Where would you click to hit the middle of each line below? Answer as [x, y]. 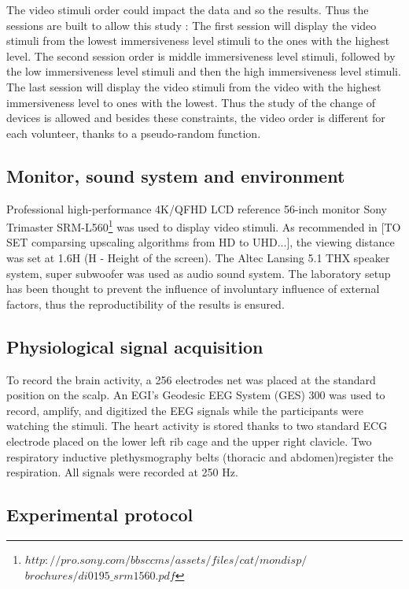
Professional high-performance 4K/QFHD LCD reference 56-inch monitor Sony [197, 208]
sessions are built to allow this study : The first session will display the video [192, 25]
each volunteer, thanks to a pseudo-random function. [134, 133]
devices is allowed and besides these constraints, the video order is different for [196, 118]
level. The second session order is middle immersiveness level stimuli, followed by [201, 56]
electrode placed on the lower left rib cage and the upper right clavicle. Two [189, 441]
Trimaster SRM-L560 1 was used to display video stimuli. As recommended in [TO [204, 226]
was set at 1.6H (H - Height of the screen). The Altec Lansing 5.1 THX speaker [198, 257]
